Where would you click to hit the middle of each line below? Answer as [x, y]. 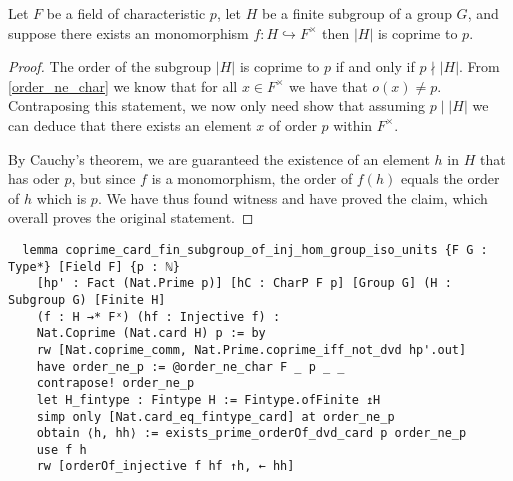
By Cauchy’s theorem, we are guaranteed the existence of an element [219, 158]
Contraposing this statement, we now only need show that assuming [216, 105]
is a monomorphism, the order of [252, 178]
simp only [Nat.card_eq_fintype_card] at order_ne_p [215, 416]
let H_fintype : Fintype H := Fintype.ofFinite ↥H [208, 399]
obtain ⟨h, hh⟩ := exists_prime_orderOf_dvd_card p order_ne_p [251, 433]
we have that [328, 85]
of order [292, 124]
